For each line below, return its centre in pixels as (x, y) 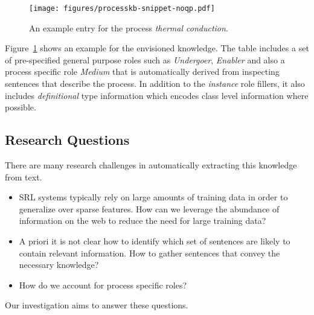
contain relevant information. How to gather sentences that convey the (149, 253)
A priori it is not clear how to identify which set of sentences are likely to (155, 240)
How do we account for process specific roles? (103, 285)
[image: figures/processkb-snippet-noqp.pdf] (122, 8)
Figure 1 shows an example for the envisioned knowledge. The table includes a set (157, 48)
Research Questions (67, 140)
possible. (21, 107)
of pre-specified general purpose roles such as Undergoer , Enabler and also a (145, 59)
